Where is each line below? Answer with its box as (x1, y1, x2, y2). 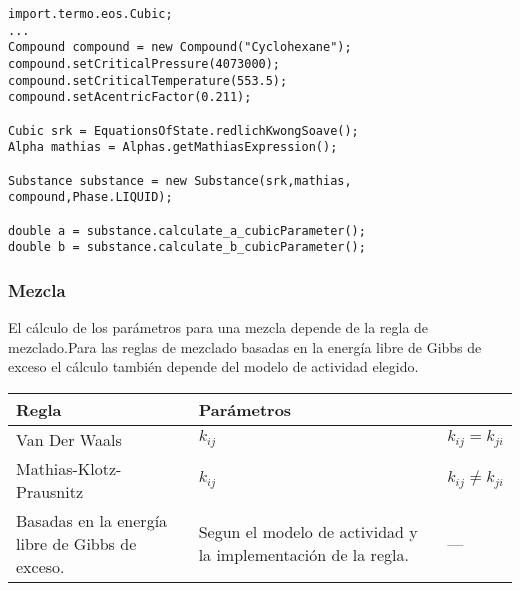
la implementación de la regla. (198, 543, 409, 567)
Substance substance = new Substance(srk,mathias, (8, 173, 352, 188)
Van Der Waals (16, 427, 122, 451)
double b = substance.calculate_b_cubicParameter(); (8, 240, 366, 255)
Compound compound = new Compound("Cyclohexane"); (8, 40, 352, 55)
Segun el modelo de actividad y (198, 520, 418, 544)
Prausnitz (16, 479, 84, 503)
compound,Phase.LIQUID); (8, 190, 173, 205)
